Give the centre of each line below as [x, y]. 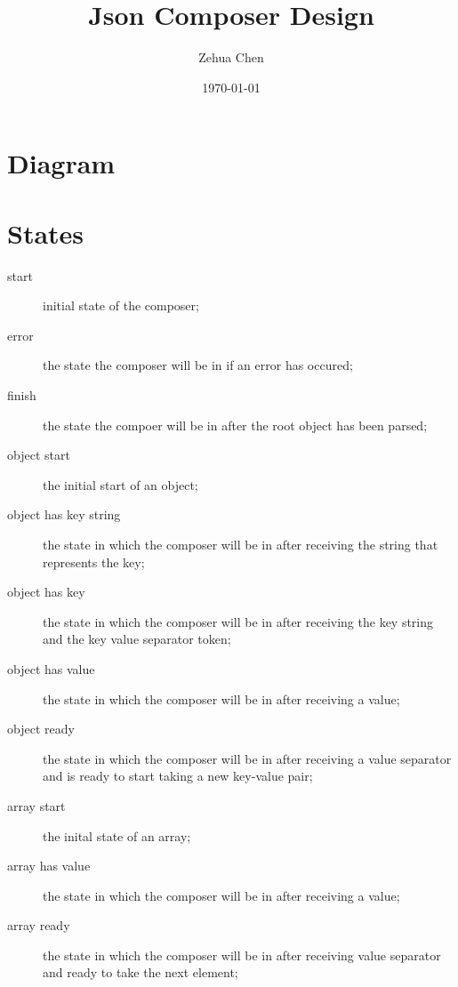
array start [36, 805]
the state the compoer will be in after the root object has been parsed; [235, 425]
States [46, 233]
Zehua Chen [231, 57]
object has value [51, 668]
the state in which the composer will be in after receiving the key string [238, 621]
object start [39, 455]
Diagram [61, 163]
